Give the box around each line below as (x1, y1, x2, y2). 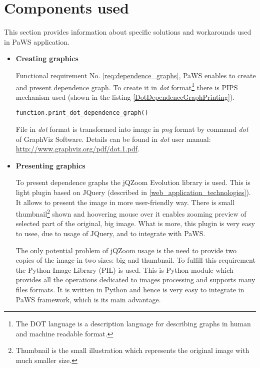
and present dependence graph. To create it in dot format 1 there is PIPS (15, 80, 238, 92)
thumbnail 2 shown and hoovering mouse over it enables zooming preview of (15, 207, 246, 219)
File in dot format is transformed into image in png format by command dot (15, 124, 248, 134)
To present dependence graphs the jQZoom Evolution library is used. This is (15, 177, 250, 188)
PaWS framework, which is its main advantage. (15, 294, 161, 304)
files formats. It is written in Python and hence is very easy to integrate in (15, 284, 244, 294)
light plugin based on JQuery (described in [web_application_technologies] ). (15, 187, 251, 197)
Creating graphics (15, 53, 78, 64)
